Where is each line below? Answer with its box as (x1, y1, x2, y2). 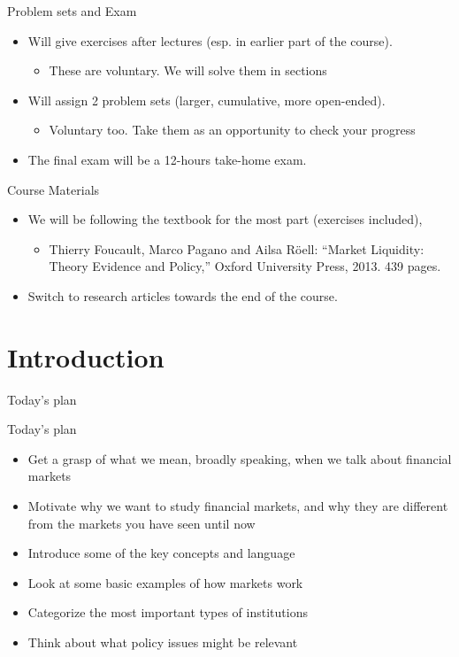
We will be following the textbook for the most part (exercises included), (27, 210, 423, 228)
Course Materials (7, 180, 100, 198)
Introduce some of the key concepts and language (27, 544, 295, 562)
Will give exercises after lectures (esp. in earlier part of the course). (27, 31, 393, 50)
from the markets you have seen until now (27, 514, 256, 532)
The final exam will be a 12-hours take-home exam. (27, 150, 307, 168)
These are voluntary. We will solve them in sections (49, 61, 327, 80)
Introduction (7, 338, 164, 375)
